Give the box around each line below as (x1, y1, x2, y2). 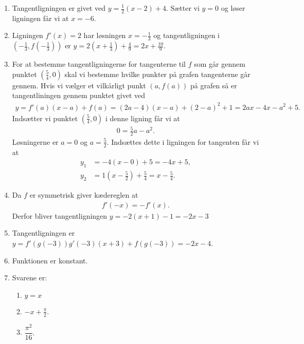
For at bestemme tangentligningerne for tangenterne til (12, 59, 186, 69)
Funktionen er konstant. (12, 255, 88, 265)
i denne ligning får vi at (105, 112, 180, 123)
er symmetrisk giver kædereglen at (29, 189, 138, 200)
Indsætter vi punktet (12, 112, 78, 123)
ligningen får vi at (12, 12, 69, 23)
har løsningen (83, 30, 126, 41)
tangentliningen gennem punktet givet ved (12, 90, 146, 101)
